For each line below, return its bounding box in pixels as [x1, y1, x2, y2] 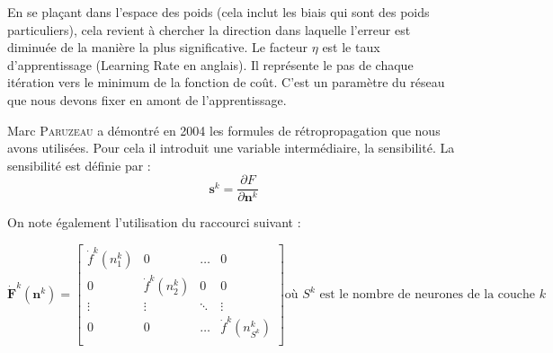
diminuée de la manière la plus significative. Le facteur [7, 38, 308, 57]
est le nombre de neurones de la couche [319, 288, 536, 302]
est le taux [322, 38, 380, 57]
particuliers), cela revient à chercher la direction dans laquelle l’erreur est [7, 20, 411, 39]
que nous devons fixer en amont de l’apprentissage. [7, 90, 287, 109]
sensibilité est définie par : [7, 155, 151, 174]
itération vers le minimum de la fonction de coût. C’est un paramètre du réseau [7, 73, 445, 92]
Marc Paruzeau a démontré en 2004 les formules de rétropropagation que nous [7, 120, 441, 139]
